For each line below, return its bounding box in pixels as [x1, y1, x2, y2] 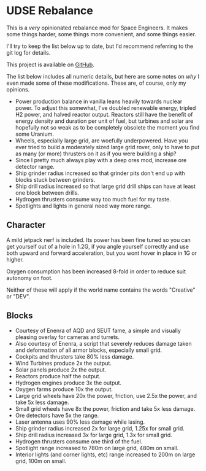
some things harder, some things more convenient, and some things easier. [6, 30, 196, 37]
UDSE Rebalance [6, 4, 94, 18]
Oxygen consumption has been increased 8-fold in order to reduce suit [6, 268, 186, 275]
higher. [6, 255, 25, 263]
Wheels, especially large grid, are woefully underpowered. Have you [15, 136, 188, 144]
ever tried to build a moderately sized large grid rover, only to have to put [15, 143, 200, 150]
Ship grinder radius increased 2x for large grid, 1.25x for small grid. [15, 424, 185, 432]
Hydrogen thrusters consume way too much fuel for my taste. [15, 195, 172, 203]
